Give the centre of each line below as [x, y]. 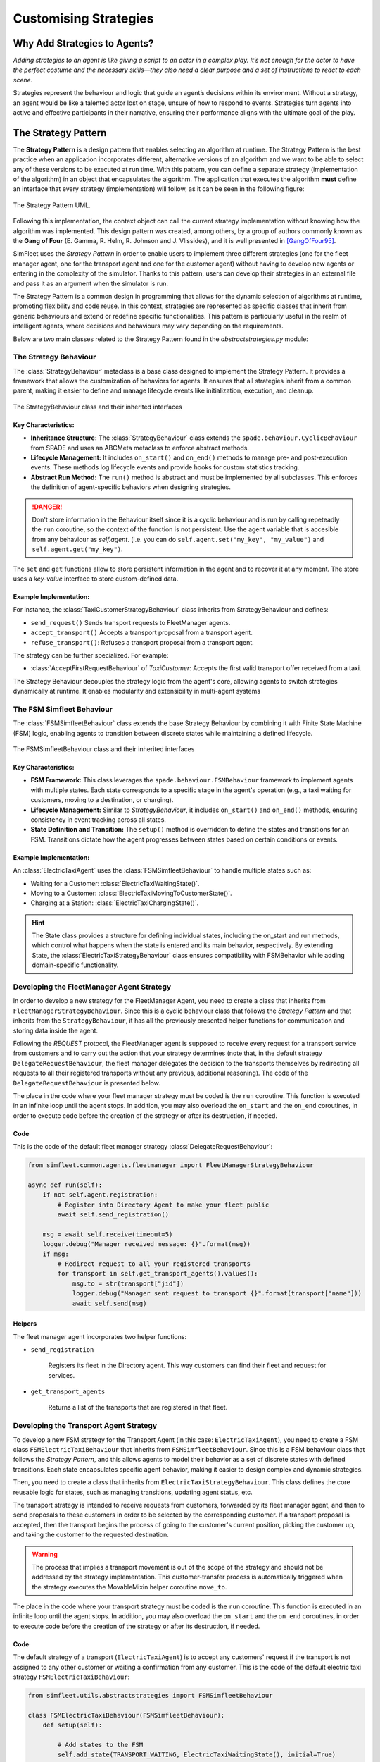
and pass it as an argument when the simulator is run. [91, 283]
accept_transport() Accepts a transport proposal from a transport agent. [141, 633]
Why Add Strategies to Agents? [83, 43]
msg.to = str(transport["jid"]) [128, 1283]
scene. [23, 80]
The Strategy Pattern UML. [52, 205]
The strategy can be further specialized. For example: [91, 655]
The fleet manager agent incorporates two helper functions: [100, 1336]
